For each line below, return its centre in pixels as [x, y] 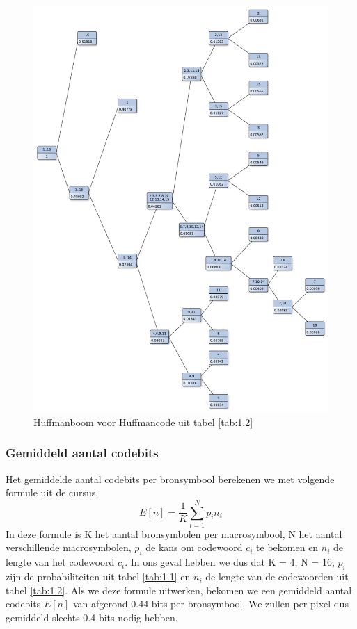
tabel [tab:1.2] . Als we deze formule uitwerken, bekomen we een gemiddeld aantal [179, 590]
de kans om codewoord [194, 547]
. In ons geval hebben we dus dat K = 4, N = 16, [230, 562]
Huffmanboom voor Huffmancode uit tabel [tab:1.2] [143, 422]
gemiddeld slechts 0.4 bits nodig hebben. [92, 617]
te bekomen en [287, 547]
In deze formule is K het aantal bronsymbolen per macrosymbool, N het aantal [174, 533]
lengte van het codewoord [60, 562]
